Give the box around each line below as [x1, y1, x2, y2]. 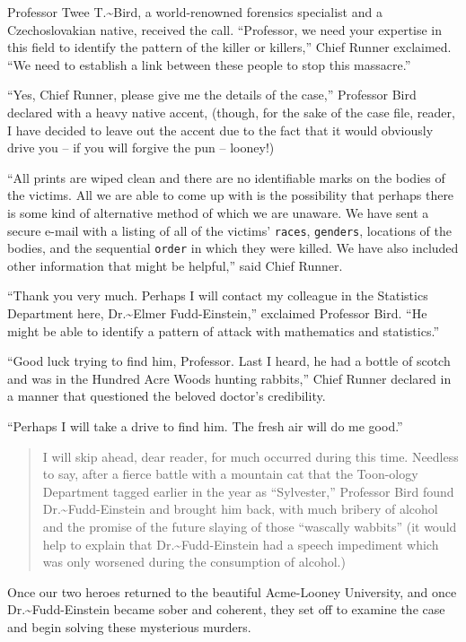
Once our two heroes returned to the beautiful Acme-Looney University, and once [7, 582, 457, 601]
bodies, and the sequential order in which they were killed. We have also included [7, 239, 459, 257]
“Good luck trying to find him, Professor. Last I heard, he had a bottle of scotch [7, 351, 451, 370]
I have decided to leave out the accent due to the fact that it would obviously [7, 120, 434, 139]
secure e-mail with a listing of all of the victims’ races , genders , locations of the [7, 221, 452, 239]
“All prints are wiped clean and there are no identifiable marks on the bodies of [7, 168, 445, 187]
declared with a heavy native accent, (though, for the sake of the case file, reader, [7, 102, 455, 121]
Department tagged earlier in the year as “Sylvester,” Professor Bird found [42, 481, 454, 500]
